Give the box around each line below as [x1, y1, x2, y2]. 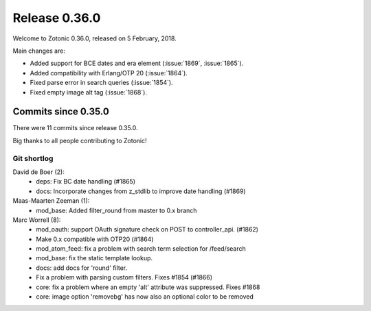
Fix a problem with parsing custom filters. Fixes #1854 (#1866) [36, 273, 213, 282]
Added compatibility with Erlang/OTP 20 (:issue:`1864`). [30, 69, 188, 77]
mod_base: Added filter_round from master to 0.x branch [36, 206, 197, 214]
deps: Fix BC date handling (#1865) [36, 177, 136, 186]
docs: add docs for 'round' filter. [36, 264, 128, 272]
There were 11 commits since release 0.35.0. [12, 124, 138, 132]
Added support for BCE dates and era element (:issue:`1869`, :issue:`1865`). [30, 59, 244, 68]
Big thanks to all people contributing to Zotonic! [12, 136, 147, 145]
